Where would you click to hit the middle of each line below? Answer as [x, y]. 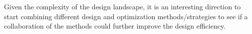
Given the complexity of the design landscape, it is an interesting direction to [123, 6]
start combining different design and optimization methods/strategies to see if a [126, 16]
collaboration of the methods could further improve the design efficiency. [115, 26]
